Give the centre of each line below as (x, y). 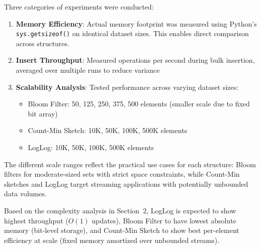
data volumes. (25, 194)
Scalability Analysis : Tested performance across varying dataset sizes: (127, 87)
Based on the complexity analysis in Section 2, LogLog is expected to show (120, 210)
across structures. (42, 43)
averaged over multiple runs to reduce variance (88, 70)
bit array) (43, 113)
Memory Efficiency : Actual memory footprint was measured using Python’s (136, 23)
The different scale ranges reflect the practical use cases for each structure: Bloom (130, 164)
